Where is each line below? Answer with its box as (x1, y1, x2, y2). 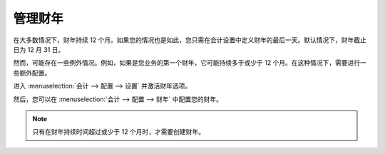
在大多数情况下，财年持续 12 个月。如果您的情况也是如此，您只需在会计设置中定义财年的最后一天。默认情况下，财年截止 (13, 36, 367, 44)
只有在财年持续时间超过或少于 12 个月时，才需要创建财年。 (32, 128, 205, 136)
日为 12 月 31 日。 (13, 45, 65, 53)
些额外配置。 (13, 68, 51, 77)
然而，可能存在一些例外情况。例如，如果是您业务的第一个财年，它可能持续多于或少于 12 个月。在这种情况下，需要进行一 (13, 58, 367, 67)
